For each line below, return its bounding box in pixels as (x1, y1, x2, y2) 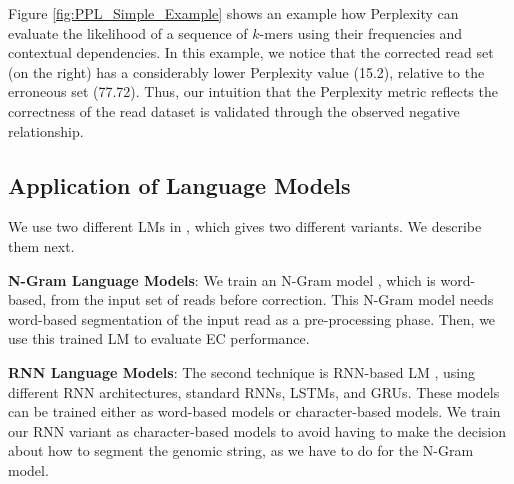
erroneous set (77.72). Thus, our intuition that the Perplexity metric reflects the (8, 81, 498, 102)
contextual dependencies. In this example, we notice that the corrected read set (8, 42, 494, 63)
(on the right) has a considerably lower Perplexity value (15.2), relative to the (8, 61, 485, 82)
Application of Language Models (8, 169, 351, 200)
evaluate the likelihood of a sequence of (8, 22, 248, 43)
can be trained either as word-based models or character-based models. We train (8, 401, 501, 422)
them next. (8, 235, 75, 256)
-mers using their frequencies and (259, 22, 463, 43)
